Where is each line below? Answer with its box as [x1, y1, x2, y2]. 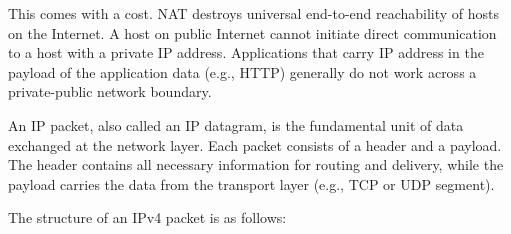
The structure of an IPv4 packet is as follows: [8, 207, 287, 228]
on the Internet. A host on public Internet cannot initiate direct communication [8, 22, 497, 43]
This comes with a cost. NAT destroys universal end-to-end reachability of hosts [8, 3, 500, 23]
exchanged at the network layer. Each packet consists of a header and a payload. [8, 134, 502, 155]
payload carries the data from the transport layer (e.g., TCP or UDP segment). [8, 173, 495, 194]
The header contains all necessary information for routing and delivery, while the [8, 154, 504, 175]
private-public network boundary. [8, 81, 212, 102]
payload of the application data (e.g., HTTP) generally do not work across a [8, 61, 477, 82]
